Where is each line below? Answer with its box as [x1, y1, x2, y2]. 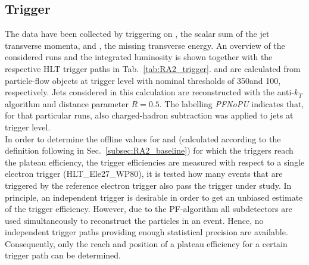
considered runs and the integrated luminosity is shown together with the [5, 51, 273, 63]
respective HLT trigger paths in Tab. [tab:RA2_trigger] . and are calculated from [5, 62, 301, 74]
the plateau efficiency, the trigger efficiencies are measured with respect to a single [5, 155, 305, 168]
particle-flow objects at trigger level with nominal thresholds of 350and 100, [5, 74, 281, 86]
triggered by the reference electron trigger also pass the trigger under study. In [5, 179, 292, 191]
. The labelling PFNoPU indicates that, [159, 97, 304, 110]
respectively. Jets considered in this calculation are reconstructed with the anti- [5, 86, 295, 98]
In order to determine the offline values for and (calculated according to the [5, 132, 281, 145]
